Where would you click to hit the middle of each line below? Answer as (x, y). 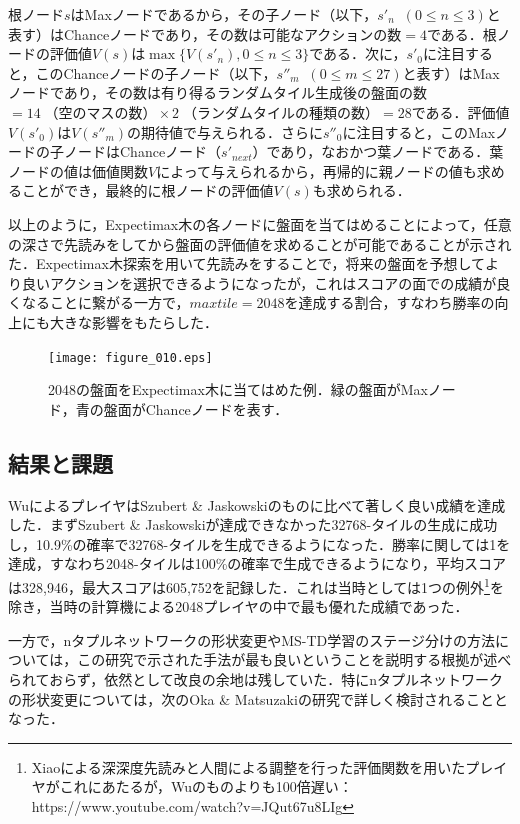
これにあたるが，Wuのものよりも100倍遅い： (206, 786)
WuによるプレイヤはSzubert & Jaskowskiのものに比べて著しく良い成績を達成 (257, 504)
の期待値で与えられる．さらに (225, 131)
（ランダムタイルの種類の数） (281, 113)
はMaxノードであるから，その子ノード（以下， (224, 14)
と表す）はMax (451, 72)
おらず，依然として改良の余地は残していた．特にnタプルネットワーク (276, 678)
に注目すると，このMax (419, 131)
